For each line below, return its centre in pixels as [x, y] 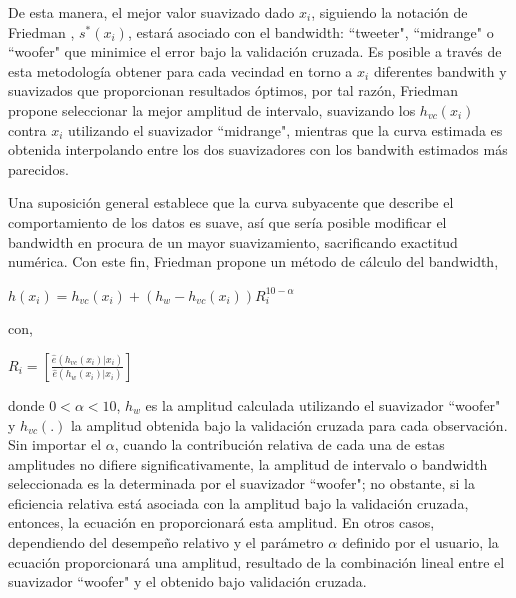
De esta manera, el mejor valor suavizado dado [151, 12]
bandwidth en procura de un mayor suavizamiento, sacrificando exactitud [233, 241]
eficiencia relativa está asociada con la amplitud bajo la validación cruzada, [238, 502]
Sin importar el [55, 444]
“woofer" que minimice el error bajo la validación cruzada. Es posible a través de [255, 51]
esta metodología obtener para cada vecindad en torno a [180, 70]
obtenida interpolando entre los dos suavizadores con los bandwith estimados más [258, 149]
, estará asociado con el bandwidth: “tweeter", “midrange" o [310, 31]
